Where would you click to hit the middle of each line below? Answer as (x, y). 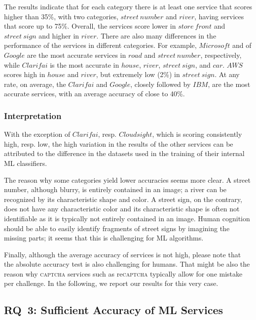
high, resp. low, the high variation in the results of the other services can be (119, 143)
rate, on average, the (35, 84)
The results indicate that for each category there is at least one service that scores (128, 6)
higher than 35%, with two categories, (61, 16)
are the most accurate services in (76, 55)
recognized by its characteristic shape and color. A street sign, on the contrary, (123, 199)
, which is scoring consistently (197, 134)
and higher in (59, 35)
